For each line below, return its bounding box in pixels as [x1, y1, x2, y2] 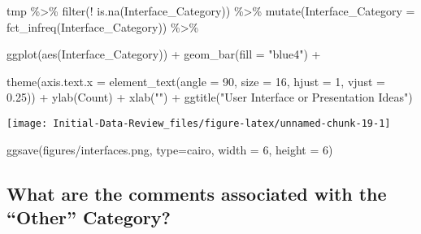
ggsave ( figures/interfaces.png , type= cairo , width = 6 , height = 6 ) [7, 141, 333, 158]
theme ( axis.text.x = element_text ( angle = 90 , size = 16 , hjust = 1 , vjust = [7, 72, 385, 89]
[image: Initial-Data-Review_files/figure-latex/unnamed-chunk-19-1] [7, 117, 391, 129]
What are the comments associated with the [7, 180, 387, 206]
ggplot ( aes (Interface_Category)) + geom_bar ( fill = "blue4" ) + [7, 45, 321, 63]
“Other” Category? [7, 205, 171, 229]
